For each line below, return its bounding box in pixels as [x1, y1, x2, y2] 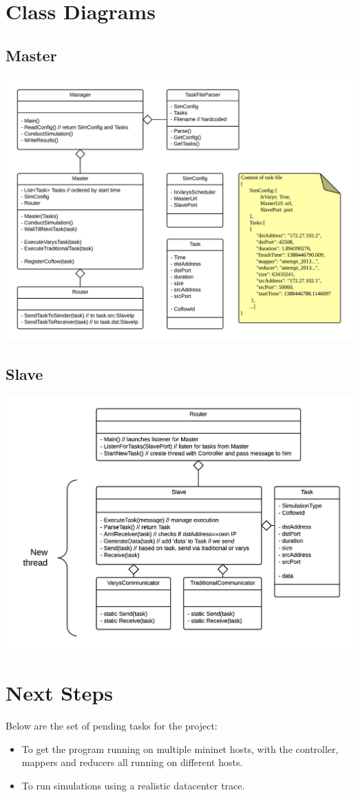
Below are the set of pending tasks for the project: [6, 719, 218, 733]
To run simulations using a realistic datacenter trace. [21, 778, 245, 792]
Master [6, 44, 57, 65]
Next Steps [6, 679, 113, 707]
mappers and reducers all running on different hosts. [21, 755, 243, 769]
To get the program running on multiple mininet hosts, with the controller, [21, 741, 339, 756]
